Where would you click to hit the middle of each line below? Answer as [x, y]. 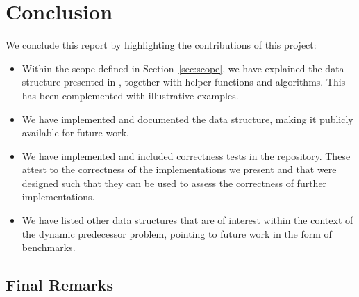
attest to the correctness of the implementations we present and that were [179, 169]
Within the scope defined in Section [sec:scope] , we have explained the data [183, 68]
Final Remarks [60, 285]
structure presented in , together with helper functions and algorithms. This [184, 82]
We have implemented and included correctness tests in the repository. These [186, 155]
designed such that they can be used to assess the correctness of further [174, 183]
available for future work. [75, 133]
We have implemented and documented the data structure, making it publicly [187, 119]
